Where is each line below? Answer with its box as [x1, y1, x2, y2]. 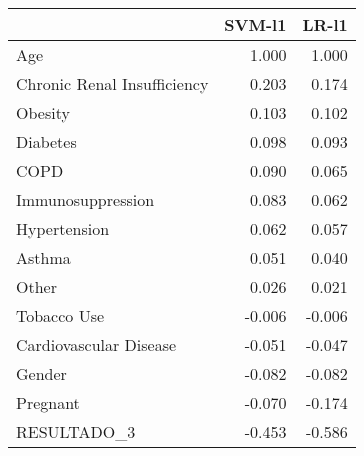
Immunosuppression [16, 188, 155, 211]
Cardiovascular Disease [16, 333, 177, 356]
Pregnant [16, 391, 80, 414]
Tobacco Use [16, 304, 105, 327]
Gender [16, 362, 67, 385]
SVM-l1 [224, 13, 287, 36]
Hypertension [16, 217, 110, 240]
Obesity [16, 101, 70, 124]
